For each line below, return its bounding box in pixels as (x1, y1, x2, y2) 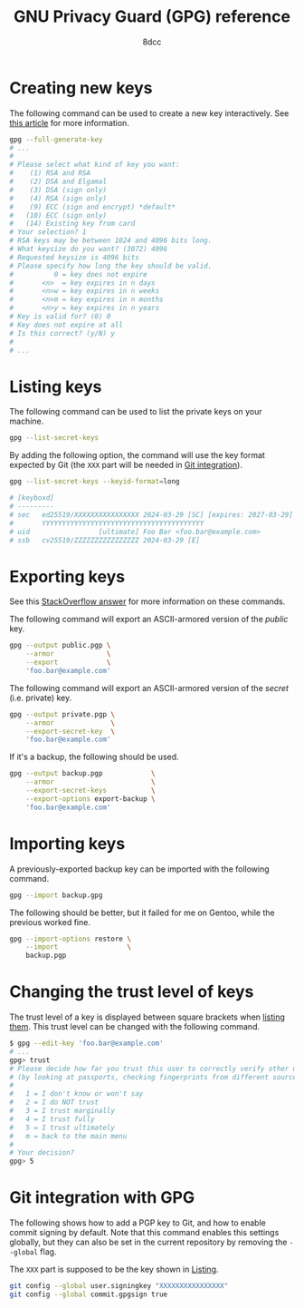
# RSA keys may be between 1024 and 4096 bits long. (9, 236, 213, 246)
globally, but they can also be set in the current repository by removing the (9, 1236, 288, 1248)
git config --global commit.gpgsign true (9, 1290, 168, 1299)
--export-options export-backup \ (25, 794, 156, 804)
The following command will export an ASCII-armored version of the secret (9, 682, 290, 693)
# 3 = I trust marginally (9, 1107, 116, 1116)
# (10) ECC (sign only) (9, 210, 107, 220)
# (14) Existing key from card (9, 220, 136, 229)
